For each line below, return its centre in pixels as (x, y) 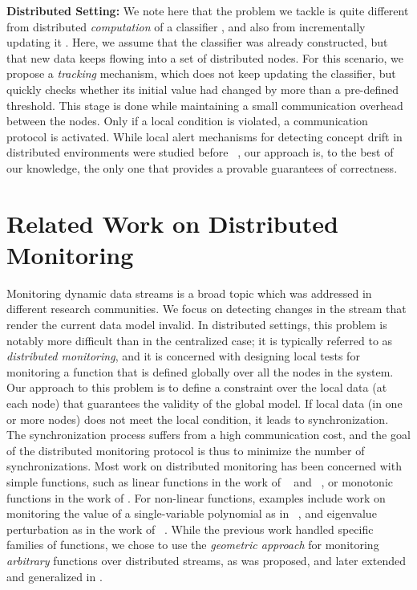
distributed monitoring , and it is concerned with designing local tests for (183, 356)
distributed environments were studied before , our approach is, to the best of (200, 152)
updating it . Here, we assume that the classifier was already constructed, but (197, 42)
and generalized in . (55, 576)
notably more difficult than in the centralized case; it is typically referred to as (200, 340)
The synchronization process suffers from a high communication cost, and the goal (208, 435)
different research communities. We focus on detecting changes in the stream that (206, 309)
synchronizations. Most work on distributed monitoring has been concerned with (204, 466)
